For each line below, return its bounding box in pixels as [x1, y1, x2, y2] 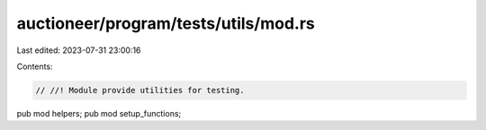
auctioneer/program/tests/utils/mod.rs [16, 13, 315, 33]
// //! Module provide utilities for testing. [35, 85, 245, 95]
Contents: [16, 61, 53, 72]
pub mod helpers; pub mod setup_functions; [16, 108, 182, 118]
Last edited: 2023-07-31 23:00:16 [16, 45, 141, 56]
